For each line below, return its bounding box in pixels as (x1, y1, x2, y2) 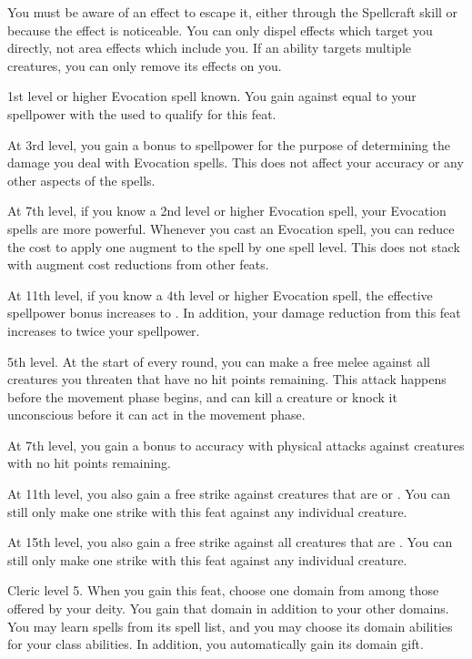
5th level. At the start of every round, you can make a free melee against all (7, 351, 430, 370)
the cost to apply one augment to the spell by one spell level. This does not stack (7, 237, 460, 256)
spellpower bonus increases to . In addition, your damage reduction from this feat (7, 303, 461, 322)
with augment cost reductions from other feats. (7, 255, 269, 274)
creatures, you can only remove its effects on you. (7, 56, 282, 75)
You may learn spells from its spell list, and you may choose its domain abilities (7, 616, 453, 635)
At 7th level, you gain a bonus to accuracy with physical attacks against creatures (7, 435, 465, 454)
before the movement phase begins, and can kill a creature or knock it (7, 387, 397, 406)
